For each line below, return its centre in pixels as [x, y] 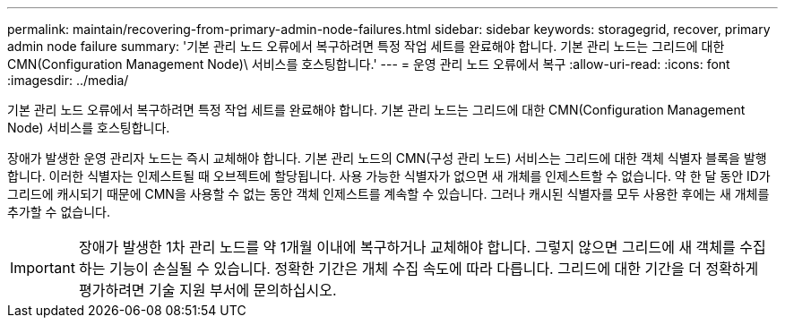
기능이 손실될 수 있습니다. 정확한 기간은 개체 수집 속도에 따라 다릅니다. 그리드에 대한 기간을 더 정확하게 [434, 269]
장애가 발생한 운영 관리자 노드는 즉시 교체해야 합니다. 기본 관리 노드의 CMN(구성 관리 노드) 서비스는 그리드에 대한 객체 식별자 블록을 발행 [387, 158]
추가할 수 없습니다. [59, 212]
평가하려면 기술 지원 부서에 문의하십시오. [207, 290]
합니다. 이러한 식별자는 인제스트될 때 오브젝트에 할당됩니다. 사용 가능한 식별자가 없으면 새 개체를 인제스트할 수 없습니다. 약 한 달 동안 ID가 [389, 176]
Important [43, 268]
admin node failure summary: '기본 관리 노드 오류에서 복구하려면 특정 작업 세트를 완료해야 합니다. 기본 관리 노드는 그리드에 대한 [366, 46]
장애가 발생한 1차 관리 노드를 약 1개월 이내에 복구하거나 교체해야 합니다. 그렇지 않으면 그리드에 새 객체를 [407, 247]
